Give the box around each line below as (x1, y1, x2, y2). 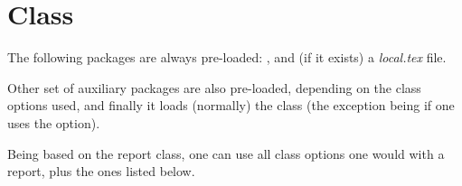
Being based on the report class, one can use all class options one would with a (7, 144, 445, 163)
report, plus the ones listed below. (7, 162, 195, 181)
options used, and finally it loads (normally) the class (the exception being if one (7, 96, 455, 115)
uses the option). (7, 113, 100, 132)
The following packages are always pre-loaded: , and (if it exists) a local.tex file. (7, 48, 447, 67)
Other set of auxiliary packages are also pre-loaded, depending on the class (7, 78, 421, 97)
